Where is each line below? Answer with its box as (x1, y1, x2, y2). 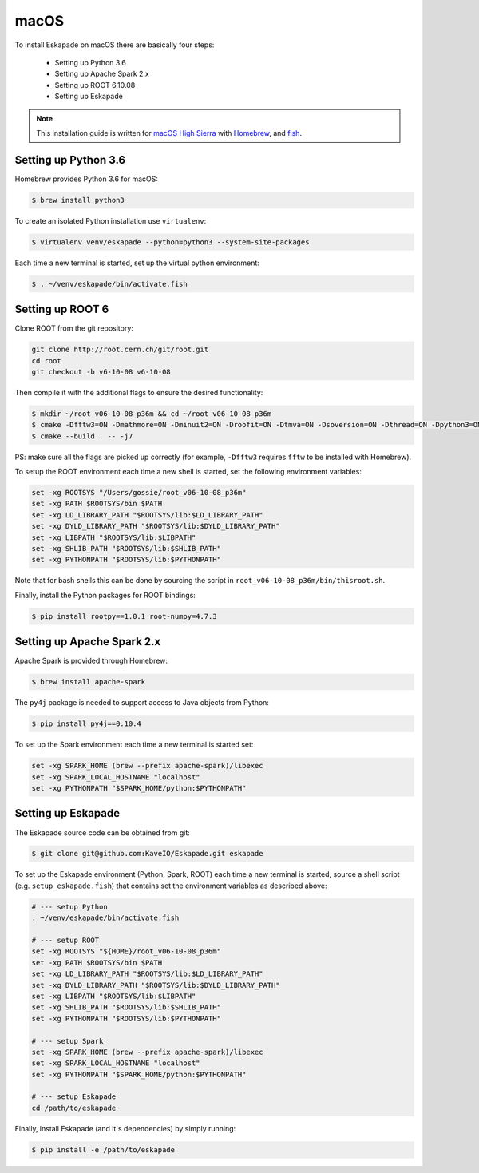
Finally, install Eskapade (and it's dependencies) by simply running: (14, 1123, 236, 1133)
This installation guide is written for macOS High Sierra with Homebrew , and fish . (36, 128, 303, 137)
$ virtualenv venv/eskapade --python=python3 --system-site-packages (31, 237, 310, 247)
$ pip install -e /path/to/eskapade (31, 1145, 176, 1154)
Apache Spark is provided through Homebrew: (14, 656, 168, 666)
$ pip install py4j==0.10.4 (31, 719, 141, 728)
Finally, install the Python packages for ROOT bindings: (14, 590, 196, 600)
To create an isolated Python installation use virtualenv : (14, 216, 207, 225)
